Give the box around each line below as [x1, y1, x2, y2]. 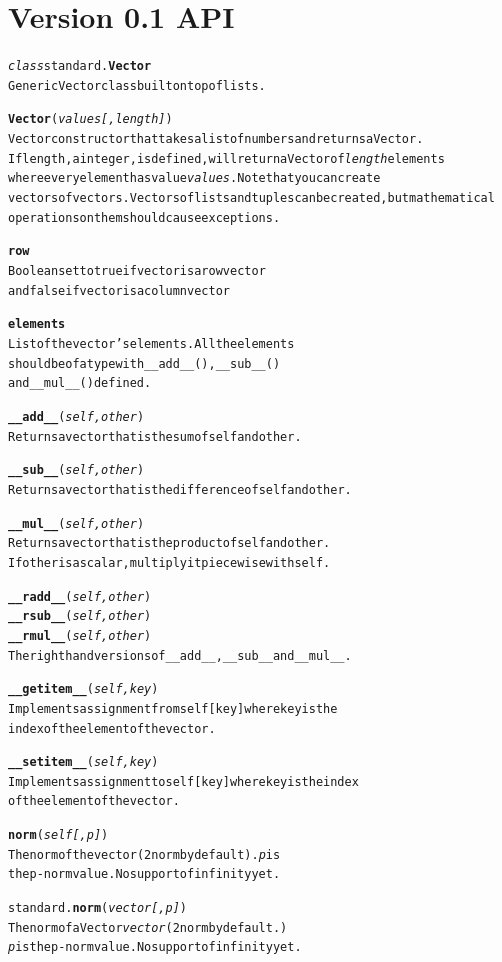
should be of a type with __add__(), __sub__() [8, 356, 281, 371]
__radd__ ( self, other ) [8, 589, 152, 604]
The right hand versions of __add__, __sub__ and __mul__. [8, 648, 352, 663]
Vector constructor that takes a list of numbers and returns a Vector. [8, 132, 424, 147]
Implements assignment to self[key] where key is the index [8, 774, 359, 789]
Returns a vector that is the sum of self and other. [8, 429, 302, 444]
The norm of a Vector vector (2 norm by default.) [8, 920, 288, 935]
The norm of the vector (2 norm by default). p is [8, 847, 281, 862]
